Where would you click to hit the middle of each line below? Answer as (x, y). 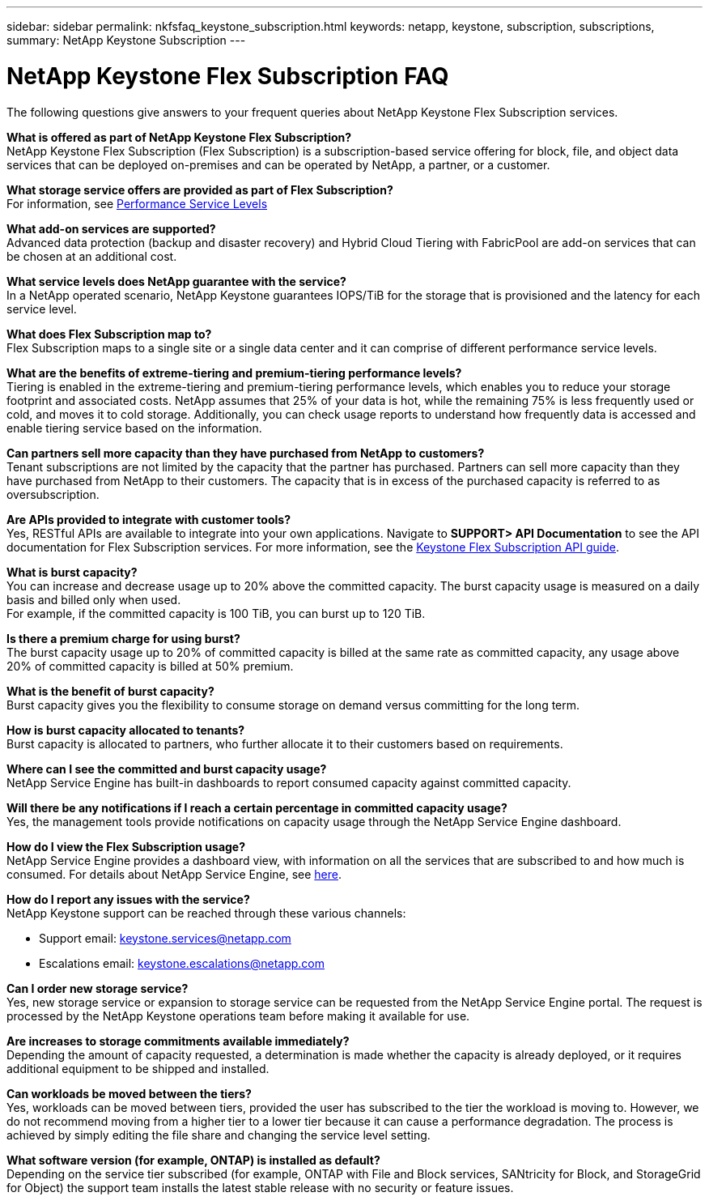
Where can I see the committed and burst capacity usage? (167, 769)
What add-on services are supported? (111, 228)
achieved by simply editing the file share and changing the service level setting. (219, 1135)
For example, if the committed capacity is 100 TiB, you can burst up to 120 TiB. (216, 613)
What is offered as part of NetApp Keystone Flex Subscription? (179, 137)
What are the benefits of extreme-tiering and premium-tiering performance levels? (234, 373)
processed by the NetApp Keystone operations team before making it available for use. (238, 1016)
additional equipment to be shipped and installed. (138, 1068)
